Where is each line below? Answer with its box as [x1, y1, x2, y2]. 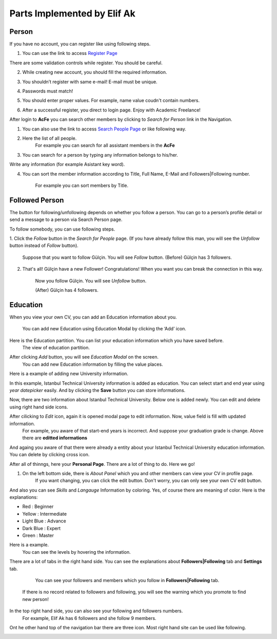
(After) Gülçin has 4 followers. [35, 287, 98, 293]
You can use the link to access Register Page [22, 50, 117, 57]
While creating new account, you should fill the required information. [22, 69, 167, 76]
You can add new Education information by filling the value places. [22, 361, 164, 367]
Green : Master [22, 532, 54, 539]
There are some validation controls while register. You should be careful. [9, 60, 163, 66]
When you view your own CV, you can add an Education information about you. [9, 314, 177, 320]
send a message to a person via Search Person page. [9, 216, 123, 223]
